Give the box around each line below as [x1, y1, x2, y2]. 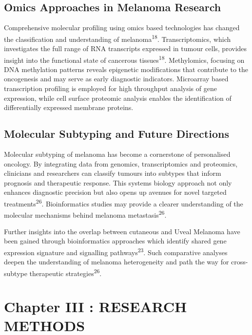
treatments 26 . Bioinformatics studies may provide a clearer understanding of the [4, 197, 243, 208]
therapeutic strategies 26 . [29, 266, 102, 278]
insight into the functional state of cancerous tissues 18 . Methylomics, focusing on [4, 53, 245, 65]
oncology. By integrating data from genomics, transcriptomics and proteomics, [4, 158, 238, 168]
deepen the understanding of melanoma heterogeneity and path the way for [4, 256, 229, 266]
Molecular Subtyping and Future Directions [4, 126, 229, 141]
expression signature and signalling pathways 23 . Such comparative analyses [4, 245, 228, 257]
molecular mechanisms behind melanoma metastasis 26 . [4, 208, 167, 220]
